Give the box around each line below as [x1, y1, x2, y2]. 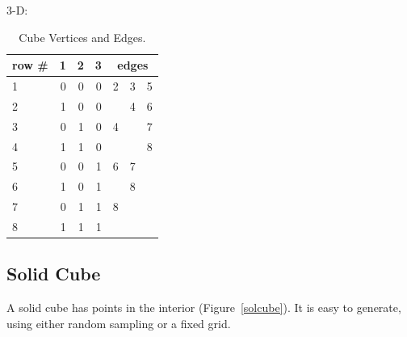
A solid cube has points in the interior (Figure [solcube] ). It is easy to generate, [6, 299, 401, 316]
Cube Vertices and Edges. [19, 28, 146, 45]
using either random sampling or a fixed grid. [6, 314, 231, 331]
